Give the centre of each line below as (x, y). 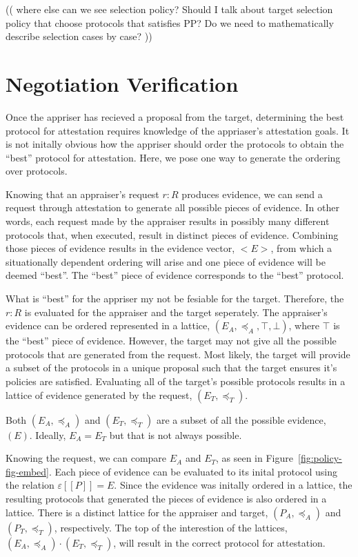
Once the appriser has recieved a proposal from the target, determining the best (175, 116)
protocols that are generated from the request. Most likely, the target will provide (178, 354)
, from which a (301, 248)
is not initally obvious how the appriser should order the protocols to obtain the (175, 144)
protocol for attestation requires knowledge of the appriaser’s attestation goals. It (178, 130)
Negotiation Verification (122, 83)
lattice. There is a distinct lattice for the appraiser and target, (137, 512)
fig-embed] (27, 471)
